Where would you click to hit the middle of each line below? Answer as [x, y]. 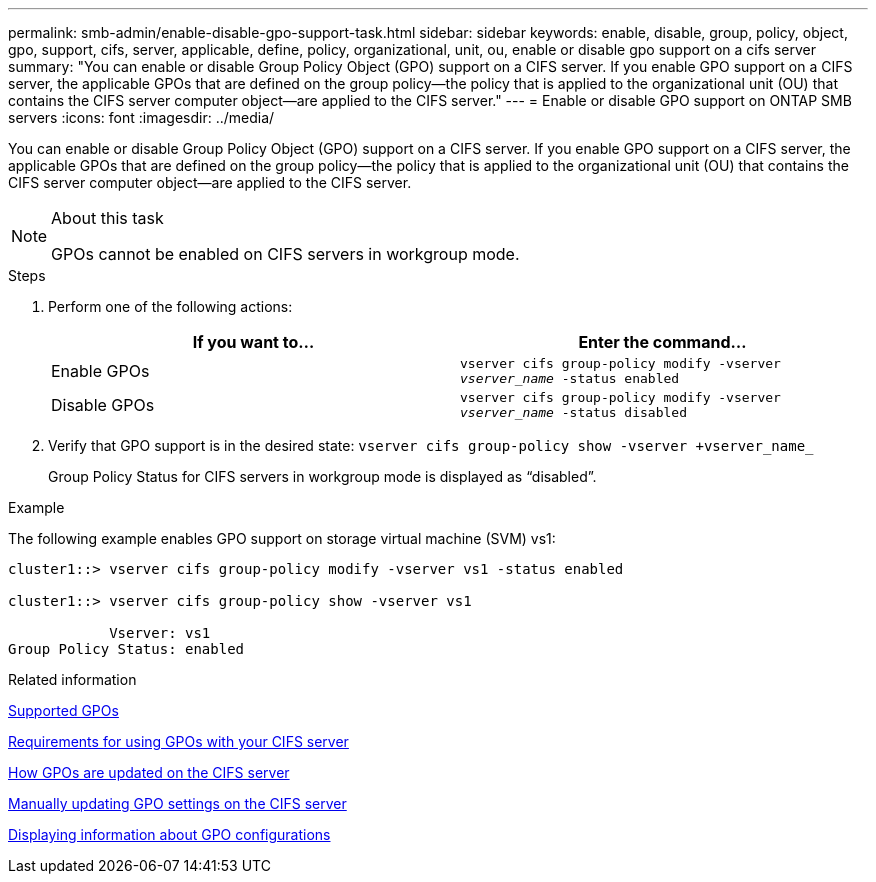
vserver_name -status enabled [570, 378]
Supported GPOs [63, 710]
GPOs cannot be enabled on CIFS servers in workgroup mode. [285, 254]
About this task [107, 218]
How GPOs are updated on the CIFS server [149, 772]
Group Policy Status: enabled [126, 649]
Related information [72, 679]
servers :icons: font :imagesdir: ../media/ [141, 117]
